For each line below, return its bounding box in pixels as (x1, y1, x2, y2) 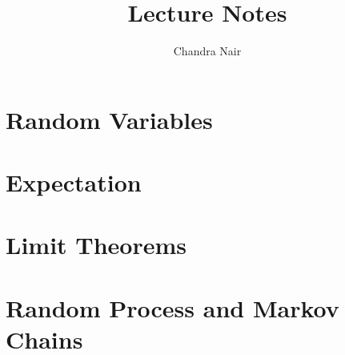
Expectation (6, 166, 142, 199)
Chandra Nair (173, 42, 242, 59)
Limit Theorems (6, 228, 187, 261)
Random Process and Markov (6, 291, 339, 324)
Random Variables (6, 103, 213, 135)
